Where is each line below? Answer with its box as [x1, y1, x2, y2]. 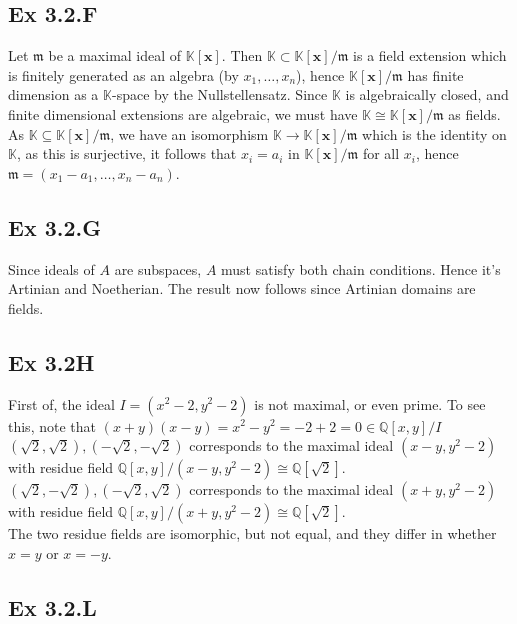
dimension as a [8, 84, 99, 105]
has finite [407, 64, 464, 85]
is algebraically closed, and [345, 84, 509, 105]
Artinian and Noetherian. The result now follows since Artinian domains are [8, 278, 476, 299]
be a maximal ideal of [48, 45, 182, 66]
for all [362, 143, 400, 164]
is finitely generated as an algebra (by [8, 64, 239, 85]
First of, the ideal [8, 393, 115, 414]
